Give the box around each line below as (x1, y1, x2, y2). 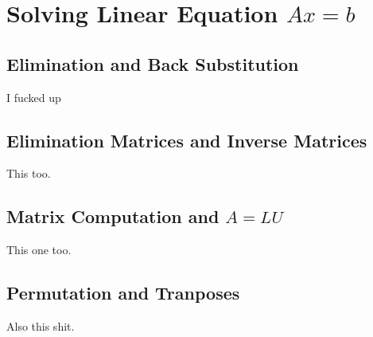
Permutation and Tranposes (6, 280, 240, 305)
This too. (6, 165, 51, 182)
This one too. (6, 241, 72, 258)
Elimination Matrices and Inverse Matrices (6, 127, 367, 152)
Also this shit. (6, 317, 75, 334)
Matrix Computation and (6, 204, 220, 229)
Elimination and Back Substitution (6, 51, 299, 76)
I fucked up (6, 88, 61, 105)
